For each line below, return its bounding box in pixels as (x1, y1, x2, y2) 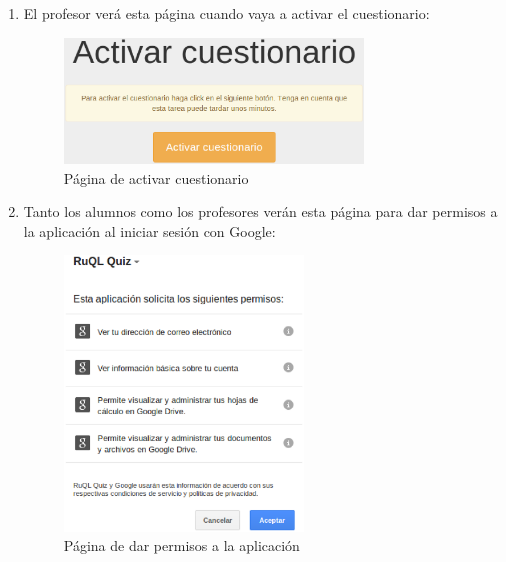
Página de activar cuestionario (63, 167, 249, 188)
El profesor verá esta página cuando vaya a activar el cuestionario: (23, 3, 430, 23)
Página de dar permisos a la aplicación (63, 535, 300, 556)
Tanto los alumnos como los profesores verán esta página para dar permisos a (23, 201, 498, 222)
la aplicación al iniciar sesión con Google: (23, 220, 276, 241)
